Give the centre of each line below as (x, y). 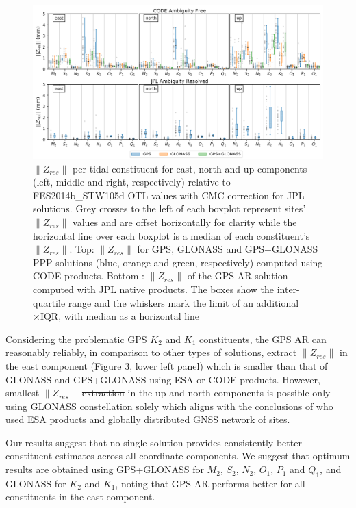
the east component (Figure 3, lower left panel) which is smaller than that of (167, 365)
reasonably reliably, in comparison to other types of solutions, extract (151, 352)
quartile (49, 302)
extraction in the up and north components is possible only (206, 393)
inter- (288, 289)
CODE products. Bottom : (89, 276)
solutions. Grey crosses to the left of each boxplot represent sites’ (169, 208)
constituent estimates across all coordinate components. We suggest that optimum (178, 456)
